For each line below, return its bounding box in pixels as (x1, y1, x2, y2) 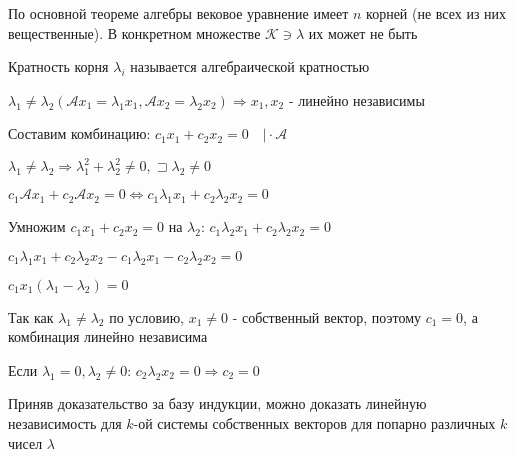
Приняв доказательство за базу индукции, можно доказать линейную (8, 393, 427, 414)
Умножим (8, 216, 66, 237)
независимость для (8, 413, 122, 434)
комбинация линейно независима (8, 326, 208, 347)
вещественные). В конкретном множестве (8, 22, 261, 43)
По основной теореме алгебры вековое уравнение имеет (8, 3, 349, 23)
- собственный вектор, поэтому (232, 306, 422, 327)
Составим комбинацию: (8, 123, 151, 144)
